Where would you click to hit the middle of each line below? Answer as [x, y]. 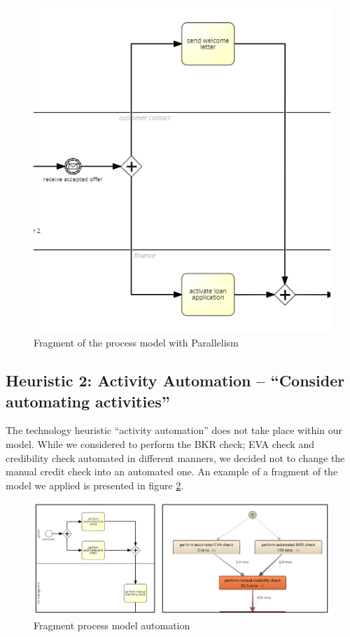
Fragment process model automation [112, 625]
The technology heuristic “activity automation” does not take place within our [174, 430]
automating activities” [88, 401]
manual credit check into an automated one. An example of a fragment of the [172, 471]
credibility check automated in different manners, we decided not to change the [175, 457]
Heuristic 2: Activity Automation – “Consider [175, 380]
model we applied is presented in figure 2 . [95, 485]
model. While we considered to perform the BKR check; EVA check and [160, 443]
